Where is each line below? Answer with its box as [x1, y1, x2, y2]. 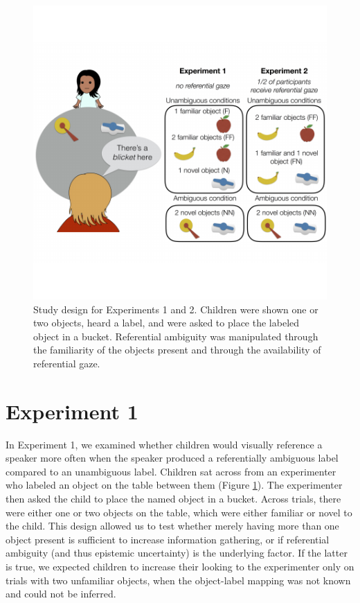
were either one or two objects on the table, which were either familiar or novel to [6, 505, 352, 519]
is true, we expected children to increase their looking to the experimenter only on [6, 559, 354, 574]
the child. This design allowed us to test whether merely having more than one [6, 518, 339, 533]
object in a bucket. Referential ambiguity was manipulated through [33, 329, 318, 343]
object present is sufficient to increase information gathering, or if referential [6, 532, 330, 546]
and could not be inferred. [6, 586, 116, 601]
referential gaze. [33, 356, 100, 370]
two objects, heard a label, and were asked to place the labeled [33, 315, 300, 330]
